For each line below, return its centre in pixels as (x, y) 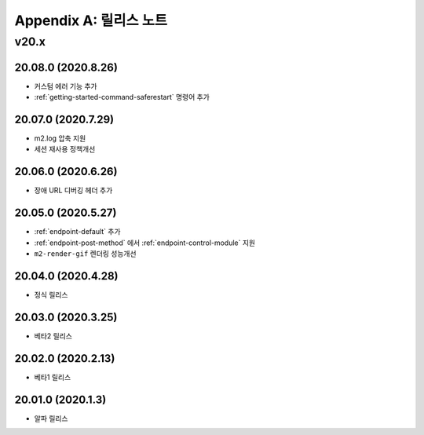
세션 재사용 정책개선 (65, 149)
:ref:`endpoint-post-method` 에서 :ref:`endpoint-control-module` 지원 (144, 243)
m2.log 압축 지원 (60, 138)
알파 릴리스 (51, 418)
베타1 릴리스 (53, 377)
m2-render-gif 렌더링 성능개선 (85, 254)
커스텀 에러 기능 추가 (66, 86)
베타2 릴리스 (53, 336)
